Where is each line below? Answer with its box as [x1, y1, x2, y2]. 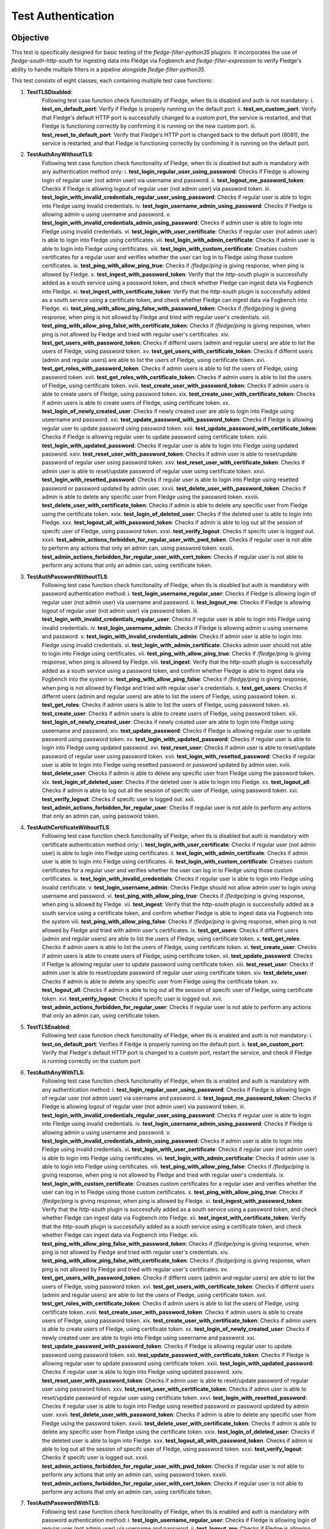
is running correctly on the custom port [42, 1057, 141, 1065]
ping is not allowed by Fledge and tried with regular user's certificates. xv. [42, 1265, 229, 1273]
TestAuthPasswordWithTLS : [26, 1499, 100, 1507]
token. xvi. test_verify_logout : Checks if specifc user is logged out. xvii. [42, 994, 223, 1002]
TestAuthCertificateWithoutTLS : [26, 823, 111, 831]
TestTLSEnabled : [26, 1023, 71, 1031]
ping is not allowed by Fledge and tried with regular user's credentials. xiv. [42, 1248, 229, 1256]
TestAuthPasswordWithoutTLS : [26, 572, 109, 580]
